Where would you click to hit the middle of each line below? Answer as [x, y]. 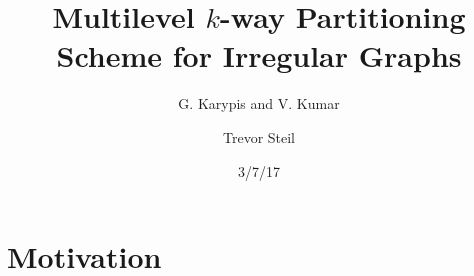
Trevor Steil [259, 136]
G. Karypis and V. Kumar [259, 103]
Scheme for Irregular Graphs [259, 55]
